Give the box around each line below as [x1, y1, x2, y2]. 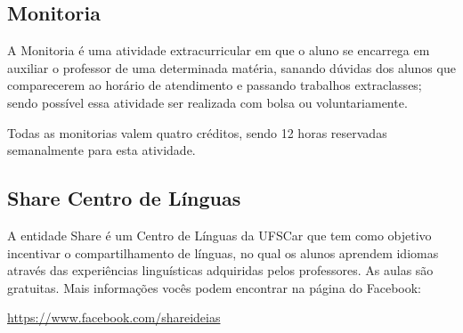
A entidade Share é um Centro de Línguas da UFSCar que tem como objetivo [7, 225, 432, 244]
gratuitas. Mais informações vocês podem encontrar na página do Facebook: [7, 278, 422, 296]
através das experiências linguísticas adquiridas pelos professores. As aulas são [7, 261, 434, 280]
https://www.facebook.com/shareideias [7, 308, 221, 327]
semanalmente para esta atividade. [7, 141, 196, 159]
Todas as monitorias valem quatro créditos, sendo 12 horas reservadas [7, 123, 387, 142]
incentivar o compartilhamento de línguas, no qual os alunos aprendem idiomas [7, 243, 439, 262]
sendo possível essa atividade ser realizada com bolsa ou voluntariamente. [7, 93, 408, 111]
